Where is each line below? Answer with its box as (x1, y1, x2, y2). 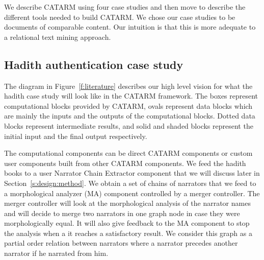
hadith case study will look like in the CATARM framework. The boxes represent (4, 90, 258, 101)
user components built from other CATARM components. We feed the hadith (4, 157, 246, 168)
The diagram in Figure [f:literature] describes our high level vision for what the (4, 80, 253, 91)
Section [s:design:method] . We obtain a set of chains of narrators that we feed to (4, 177, 256, 188)
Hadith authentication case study (4, 56, 183, 72)
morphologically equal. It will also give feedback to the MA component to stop (4, 218, 250, 228)
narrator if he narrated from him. (4, 248, 109, 258)
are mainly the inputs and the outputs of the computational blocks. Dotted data (4, 110, 255, 121)
